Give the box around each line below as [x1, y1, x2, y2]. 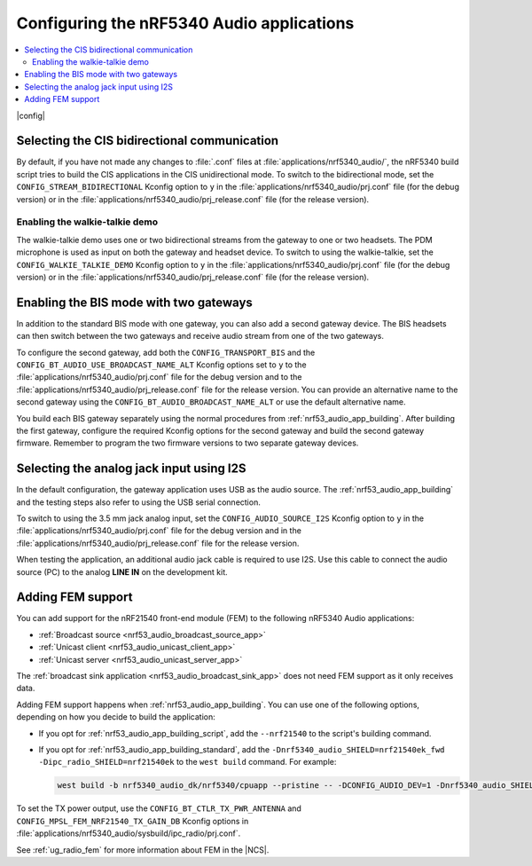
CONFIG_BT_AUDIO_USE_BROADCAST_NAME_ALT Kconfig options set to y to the [16, 359, 307, 370]
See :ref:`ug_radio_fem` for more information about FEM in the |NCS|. [16, 844, 270, 855]
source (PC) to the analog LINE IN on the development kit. [16, 566, 228, 577]
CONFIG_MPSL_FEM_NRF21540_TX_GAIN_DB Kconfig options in [16, 815, 249, 826]
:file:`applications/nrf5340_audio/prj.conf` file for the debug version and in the [16, 525, 301, 536]
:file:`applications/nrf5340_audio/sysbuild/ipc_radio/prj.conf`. [16, 828, 241, 838]
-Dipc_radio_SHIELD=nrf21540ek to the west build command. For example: [38, 757, 337, 768]
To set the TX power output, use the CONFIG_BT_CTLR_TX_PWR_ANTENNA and [16, 803, 301, 814]
